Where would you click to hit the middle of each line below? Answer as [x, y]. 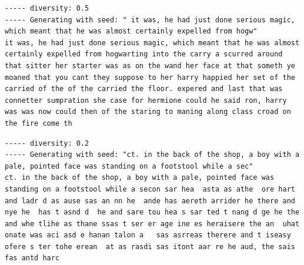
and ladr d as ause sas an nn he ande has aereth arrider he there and [150, 201]
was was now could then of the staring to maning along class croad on [148, 112]
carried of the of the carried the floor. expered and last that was [144, 89]
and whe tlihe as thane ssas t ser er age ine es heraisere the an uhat [152, 224]
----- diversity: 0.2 [47, 143]
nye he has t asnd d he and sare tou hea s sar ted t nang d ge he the [152, 212]
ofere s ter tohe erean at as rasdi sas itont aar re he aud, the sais [150, 246]
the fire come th [39, 123]
